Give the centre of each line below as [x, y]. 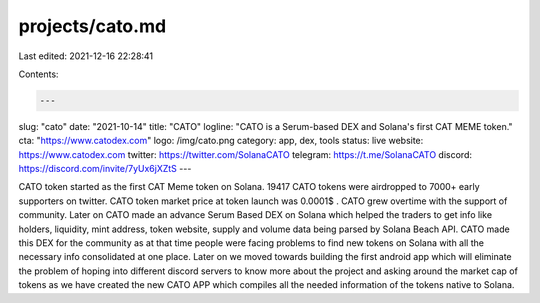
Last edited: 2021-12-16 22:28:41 [86, 56]
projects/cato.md [92, 26]
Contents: [38, 74]
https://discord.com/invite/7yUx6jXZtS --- [105, 169]
